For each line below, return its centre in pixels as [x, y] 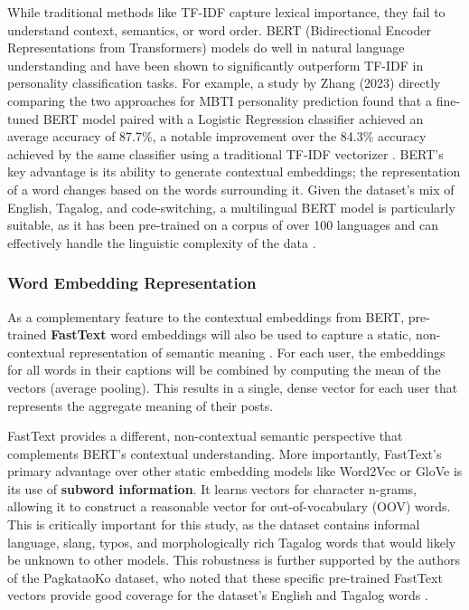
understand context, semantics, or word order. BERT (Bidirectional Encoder [219, 29]
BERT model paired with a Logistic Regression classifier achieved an [233, 118]
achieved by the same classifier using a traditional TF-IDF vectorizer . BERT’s [225, 153]
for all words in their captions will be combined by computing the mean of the [224, 370]
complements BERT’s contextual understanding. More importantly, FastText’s [225, 453]
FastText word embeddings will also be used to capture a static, [231, 334]
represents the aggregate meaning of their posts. [141, 405]
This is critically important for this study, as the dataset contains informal [214, 524]
